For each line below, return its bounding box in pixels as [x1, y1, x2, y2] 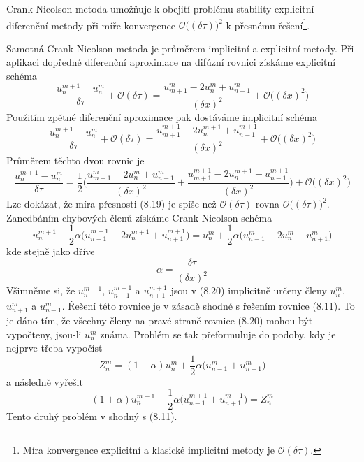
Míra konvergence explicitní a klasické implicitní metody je [22, 442, 275, 457]
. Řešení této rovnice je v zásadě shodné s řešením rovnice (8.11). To [61, 298, 355, 312]
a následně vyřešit [6, 374, 83, 389]
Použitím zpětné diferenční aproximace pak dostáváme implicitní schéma [6, 109, 317, 124]
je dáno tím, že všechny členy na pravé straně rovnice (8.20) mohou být [6, 313, 313, 328]
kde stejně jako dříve [6, 244, 95, 259]
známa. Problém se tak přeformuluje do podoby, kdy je [100, 326, 336, 341]
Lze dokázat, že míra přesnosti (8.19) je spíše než [6, 196, 217, 211]
